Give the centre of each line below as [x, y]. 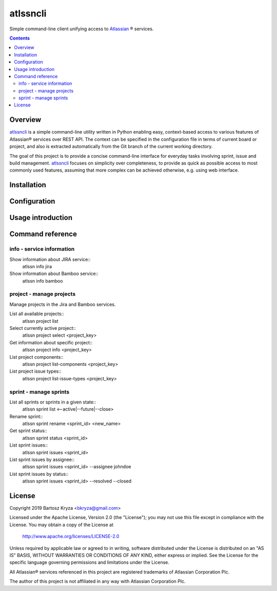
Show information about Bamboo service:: [54, 274]
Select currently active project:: [43, 328]
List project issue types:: [35, 371]
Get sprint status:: [28, 431]
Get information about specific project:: [51, 342]
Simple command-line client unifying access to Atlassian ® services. [82, 29]
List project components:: [36, 357]
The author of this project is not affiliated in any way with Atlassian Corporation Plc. [97, 581]
